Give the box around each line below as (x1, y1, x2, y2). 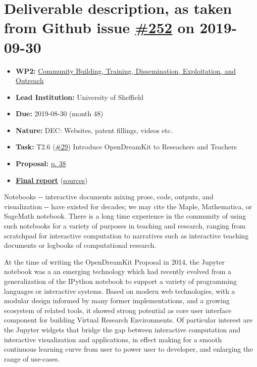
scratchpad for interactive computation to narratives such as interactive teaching (4, 230, 249, 240)
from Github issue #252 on (4, 17, 195, 38)
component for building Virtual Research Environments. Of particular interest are (4, 315, 253, 325)
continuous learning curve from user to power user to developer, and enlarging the (4, 344, 253, 354)
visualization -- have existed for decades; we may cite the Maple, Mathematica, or (4, 201, 252, 211)
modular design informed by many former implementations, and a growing (4, 295, 230, 306)
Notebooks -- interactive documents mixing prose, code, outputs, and (4, 191, 214, 202)
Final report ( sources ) (15, 175, 88, 185)
